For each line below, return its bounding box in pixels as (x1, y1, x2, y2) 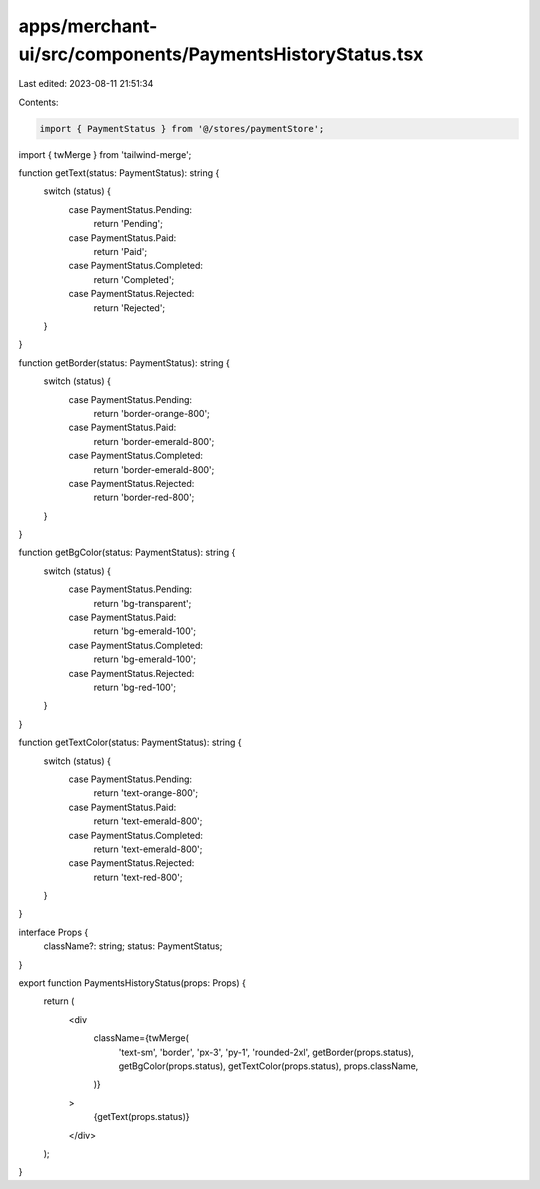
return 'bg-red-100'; (93, 681, 177, 693)
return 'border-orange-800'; (93, 407, 210, 419)
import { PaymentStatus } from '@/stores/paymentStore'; (39, 123, 325, 134)
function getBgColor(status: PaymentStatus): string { (18, 546, 236, 559)
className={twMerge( (93, 1032, 190, 1044)
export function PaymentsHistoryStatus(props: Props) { (18, 977, 247, 989)
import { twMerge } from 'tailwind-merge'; (18, 148, 192, 160)
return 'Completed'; (93, 273, 175, 285)
